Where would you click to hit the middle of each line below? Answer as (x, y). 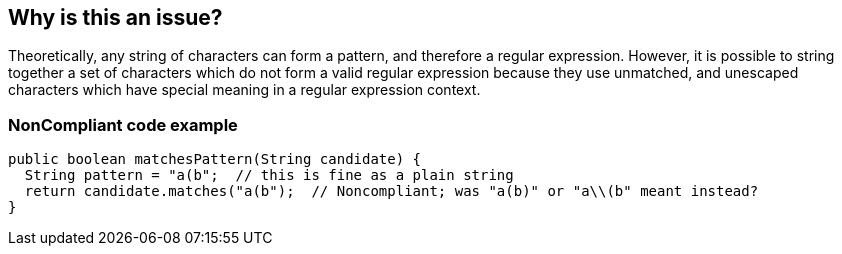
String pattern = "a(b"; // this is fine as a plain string (269, 175)
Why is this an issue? (115, 17)
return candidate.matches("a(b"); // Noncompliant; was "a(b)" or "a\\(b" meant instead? (391, 191)
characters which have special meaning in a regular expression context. (244, 90)
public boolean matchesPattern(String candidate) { (215, 159)
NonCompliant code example (123, 124)
